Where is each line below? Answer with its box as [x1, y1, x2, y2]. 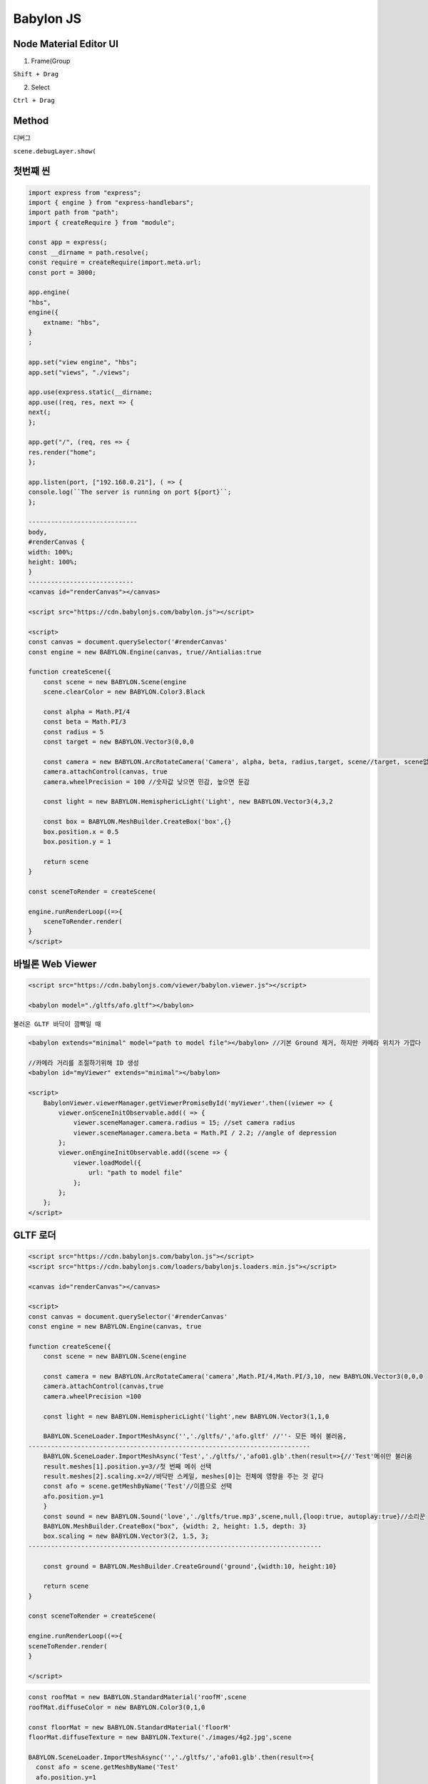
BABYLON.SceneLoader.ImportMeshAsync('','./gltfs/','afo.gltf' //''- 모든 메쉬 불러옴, [43, 1432, 347, 1441]
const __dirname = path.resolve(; [28, 248, 149, 256]
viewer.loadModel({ [73, 1158, 142, 1167]
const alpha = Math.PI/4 [43, 707, 131, 716]
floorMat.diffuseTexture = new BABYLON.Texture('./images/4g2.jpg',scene [28, 1733, 292, 1741]
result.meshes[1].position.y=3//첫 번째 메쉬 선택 [43, 1462, 212, 1470]
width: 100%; [28, 548, 74, 556]
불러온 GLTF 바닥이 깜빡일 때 [13, 1020, 101, 1028]
